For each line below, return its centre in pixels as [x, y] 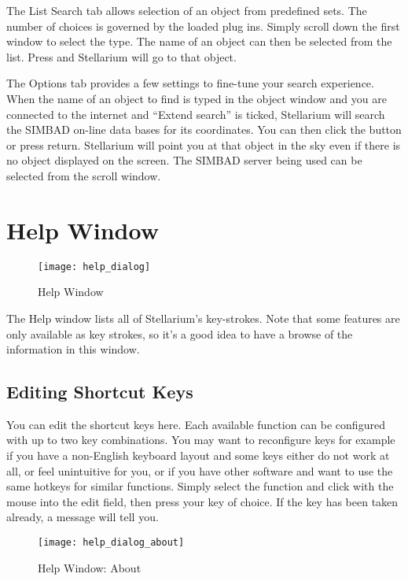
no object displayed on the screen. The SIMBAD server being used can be [184, 160]
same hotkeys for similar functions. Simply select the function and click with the [200, 486]
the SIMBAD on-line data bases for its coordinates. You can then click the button [204, 130]
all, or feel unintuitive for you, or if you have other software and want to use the [200, 470]
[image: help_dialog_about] [111, 543]
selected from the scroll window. [84, 175]
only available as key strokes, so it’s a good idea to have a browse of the [180, 333]
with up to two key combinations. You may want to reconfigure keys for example [201, 440]
